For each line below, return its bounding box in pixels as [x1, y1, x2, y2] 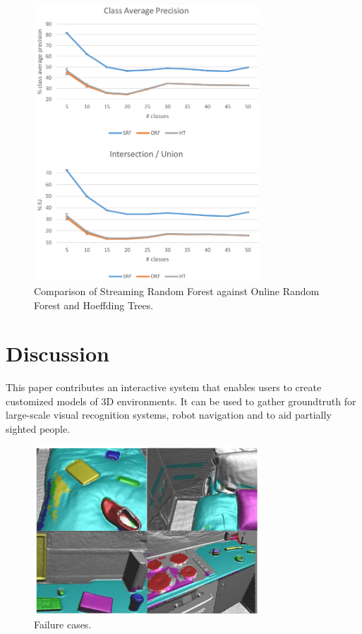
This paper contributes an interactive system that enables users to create [6, 380, 322, 395]
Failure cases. [34, 617, 92, 632]
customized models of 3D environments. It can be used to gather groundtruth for [6, 393, 356, 408]
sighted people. [6, 421, 71, 436]
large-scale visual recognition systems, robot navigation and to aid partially [6, 407, 332, 422]
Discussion [6, 339, 109, 368]
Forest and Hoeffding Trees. [34, 297, 154, 312]
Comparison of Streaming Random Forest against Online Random [34, 283, 320, 298]
